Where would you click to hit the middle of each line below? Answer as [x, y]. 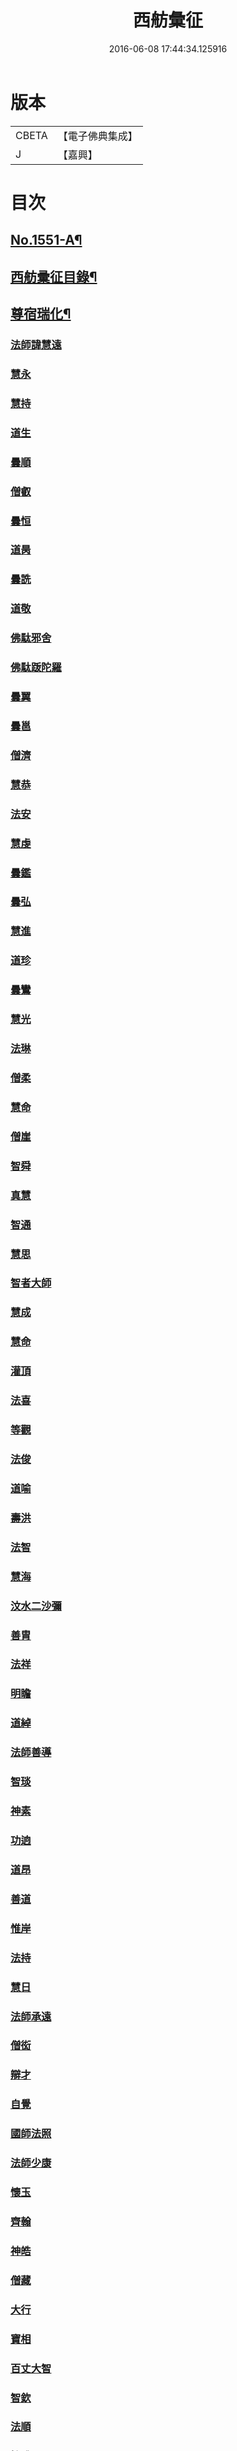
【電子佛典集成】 [97, 136]
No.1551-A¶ [46, 240]
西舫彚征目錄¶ [54, 276]
